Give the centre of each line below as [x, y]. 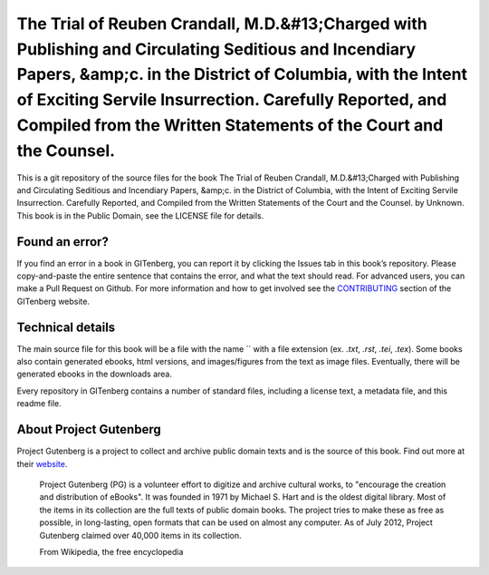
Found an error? [62, 242]
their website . [42, 463]
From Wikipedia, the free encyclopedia [111, 551]
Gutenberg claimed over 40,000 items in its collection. [140, 535]
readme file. [39, 404]
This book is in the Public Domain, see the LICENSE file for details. [140, 215]
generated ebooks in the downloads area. [94, 374]
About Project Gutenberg [89, 429]
